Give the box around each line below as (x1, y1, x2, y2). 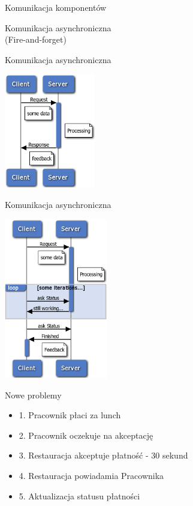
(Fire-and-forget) (5, 33, 67, 46)
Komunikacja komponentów (5, 1, 107, 13)
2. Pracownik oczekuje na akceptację (19, 428, 153, 441)
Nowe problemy (5, 388, 62, 401)
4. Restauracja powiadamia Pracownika (19, 469, 164, 482)
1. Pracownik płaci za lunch (19, 409, 121, 421)
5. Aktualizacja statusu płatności (19, 489, 140, 502)
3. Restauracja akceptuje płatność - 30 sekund (19, 449, 188, 462)
